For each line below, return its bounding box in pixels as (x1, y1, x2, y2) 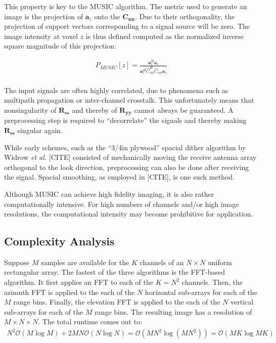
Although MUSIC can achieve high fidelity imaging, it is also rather (4, 188, 214, 199)
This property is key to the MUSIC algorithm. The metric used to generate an (4, 1, 247, 11)
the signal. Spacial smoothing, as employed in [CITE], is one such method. (4, 171, 235, 182)
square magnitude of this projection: (4, 40, 116, 51)
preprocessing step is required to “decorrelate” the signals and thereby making (4, 115, 247, 125)
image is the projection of (4, 11, 83, 21)
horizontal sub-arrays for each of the (145, 286, 257, 297)
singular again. (17, 124, 63, 135)
